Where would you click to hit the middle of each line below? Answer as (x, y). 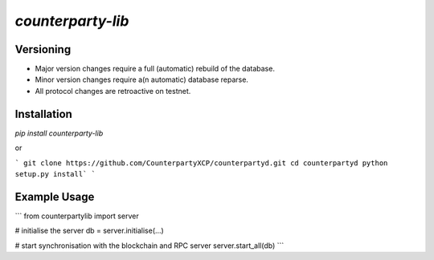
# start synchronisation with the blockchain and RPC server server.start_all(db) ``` (149, 246)
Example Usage (55, 197)
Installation (43, 114)
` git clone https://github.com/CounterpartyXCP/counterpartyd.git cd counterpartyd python (201, 163)
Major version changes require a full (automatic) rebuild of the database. (155, 69)
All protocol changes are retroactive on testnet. (113, 91)
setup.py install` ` (55, 174)
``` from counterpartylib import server (77, 216)
